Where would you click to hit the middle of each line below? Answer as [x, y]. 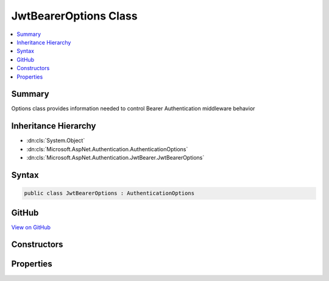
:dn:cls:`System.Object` [56, 141]
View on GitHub [31, 227]
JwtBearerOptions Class [74, 16]
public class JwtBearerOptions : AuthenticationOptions [109, 193]
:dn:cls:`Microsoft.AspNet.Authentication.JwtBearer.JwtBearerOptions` [115, 158]
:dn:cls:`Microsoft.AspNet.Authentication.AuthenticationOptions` [107, 149]
